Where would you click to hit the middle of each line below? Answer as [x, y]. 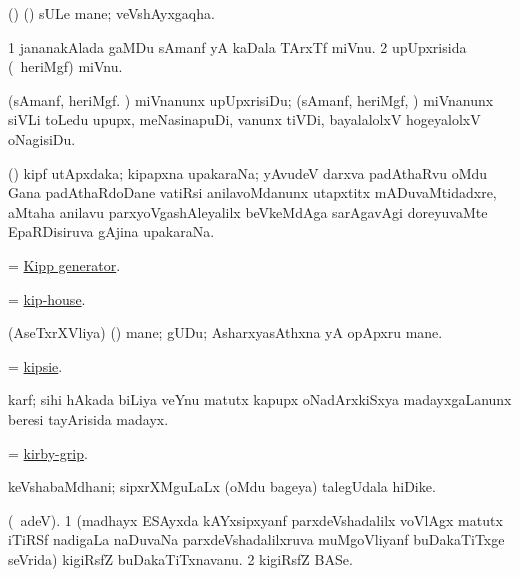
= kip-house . [47, 298]
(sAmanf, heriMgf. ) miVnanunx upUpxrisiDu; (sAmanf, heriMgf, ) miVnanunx [251, 99]
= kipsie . [35, 365]
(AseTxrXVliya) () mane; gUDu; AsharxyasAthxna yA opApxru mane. [225, 332]
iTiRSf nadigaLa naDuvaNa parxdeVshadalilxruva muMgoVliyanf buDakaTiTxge [256, 539]
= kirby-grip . [48, 452]
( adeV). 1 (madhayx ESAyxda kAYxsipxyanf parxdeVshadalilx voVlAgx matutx [255, 519]
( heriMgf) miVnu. [65, 66]
